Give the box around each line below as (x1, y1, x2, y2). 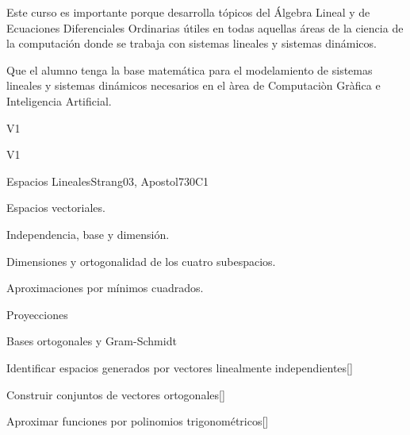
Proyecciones (6, 306, 68, 322)
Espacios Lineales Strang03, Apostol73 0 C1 (6, 172, 209, 189)
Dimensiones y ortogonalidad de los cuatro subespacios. (6, 252, 276, 269)
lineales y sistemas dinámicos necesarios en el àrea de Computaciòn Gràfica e (6, 77, 381, 94)
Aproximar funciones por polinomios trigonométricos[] (6, 413, 269, 429)
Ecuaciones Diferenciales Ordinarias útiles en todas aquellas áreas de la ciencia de (6, 19, 404, 36)
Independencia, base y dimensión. (6, 225, 170, 242)
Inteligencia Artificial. (6, 92, 112, 109)
